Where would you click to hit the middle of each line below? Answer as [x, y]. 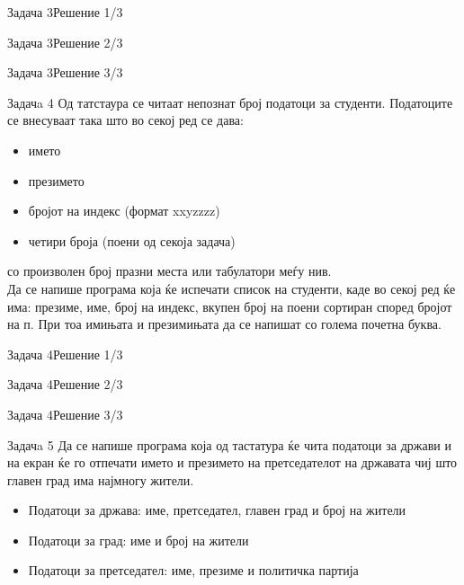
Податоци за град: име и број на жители [138, 540]
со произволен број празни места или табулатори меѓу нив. [170, 271]
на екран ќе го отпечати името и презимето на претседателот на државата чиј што [232, 462]
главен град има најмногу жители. [101, 479]
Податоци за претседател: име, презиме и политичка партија [193, 570]
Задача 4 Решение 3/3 [65, 414]
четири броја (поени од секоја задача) [132, 240]
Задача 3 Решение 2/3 [65, 42]
